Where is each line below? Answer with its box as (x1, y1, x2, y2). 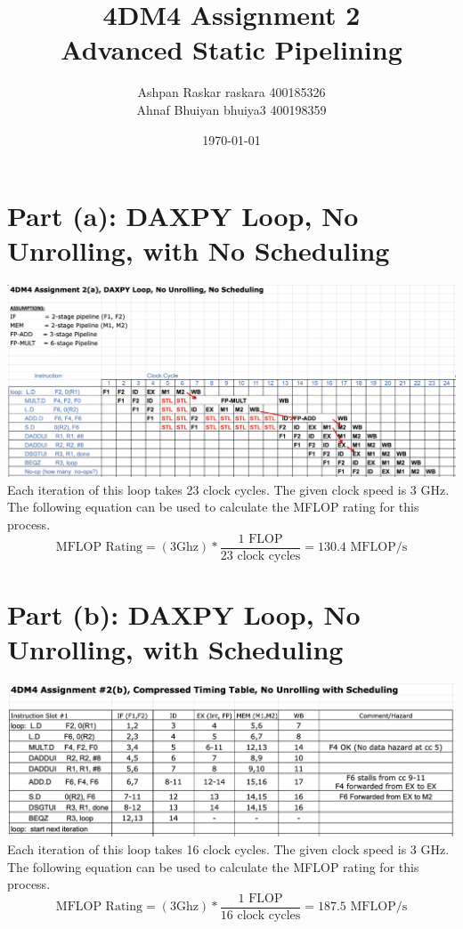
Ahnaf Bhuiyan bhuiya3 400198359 (136, 100, 327, 118)
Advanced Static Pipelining (61, 31, 402, 68)
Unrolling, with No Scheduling (7, 232, 390, 269)
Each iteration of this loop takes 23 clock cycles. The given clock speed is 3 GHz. (7, 480, 450, 498)
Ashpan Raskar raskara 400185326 (137, 83, 326, 101)
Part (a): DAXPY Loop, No (7, 198, 359, 234)
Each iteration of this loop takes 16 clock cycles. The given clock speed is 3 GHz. (7, 840, 450, 859)
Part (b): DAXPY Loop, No (7, 595, 361, 632)
